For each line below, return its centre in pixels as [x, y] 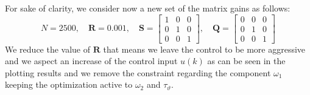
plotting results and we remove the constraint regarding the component [138, 72]
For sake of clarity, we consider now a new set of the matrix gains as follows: [148, 8]
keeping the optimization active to [69, 84]
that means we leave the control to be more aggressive [204, 49]
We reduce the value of [48, 49]
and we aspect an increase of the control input [91, 61]
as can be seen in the [246, 61]
